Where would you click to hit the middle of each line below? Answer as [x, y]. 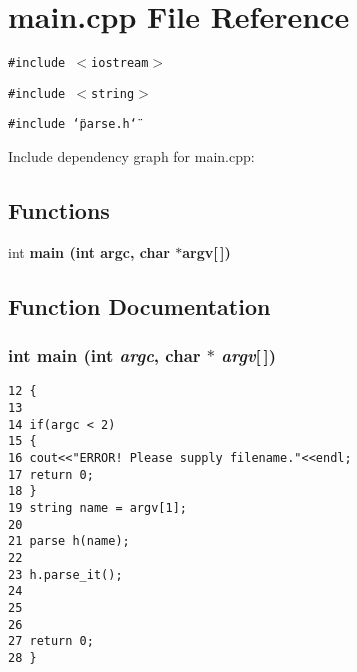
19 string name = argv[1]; [97, 508]
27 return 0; [51, 641]
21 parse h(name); [69, 541]
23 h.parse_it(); [65, 574]
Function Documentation [139, 305]
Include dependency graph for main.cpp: [131, 156]
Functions [59, 210]
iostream [120, 63]
